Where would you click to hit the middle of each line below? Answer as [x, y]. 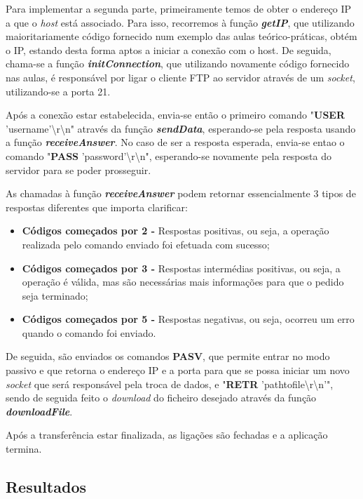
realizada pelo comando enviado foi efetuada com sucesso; [146, 244]
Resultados [46, 487]
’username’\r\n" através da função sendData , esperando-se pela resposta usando [181, 128]
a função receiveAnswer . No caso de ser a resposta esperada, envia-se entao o [175, 142]
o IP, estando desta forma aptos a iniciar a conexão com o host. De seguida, [169, 49]
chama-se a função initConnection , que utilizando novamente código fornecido [178, 64]
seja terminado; [55, 295]
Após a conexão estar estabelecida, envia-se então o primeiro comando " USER [176, 115]
